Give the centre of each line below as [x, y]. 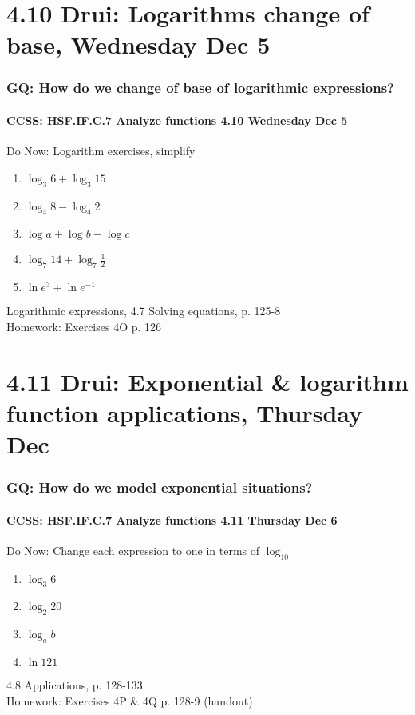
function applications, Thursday [185, 412]
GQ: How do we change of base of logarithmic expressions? [200, 88]
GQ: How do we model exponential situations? [160, 487]
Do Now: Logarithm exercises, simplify [101, 151]
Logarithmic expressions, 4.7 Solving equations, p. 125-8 [144, 311]
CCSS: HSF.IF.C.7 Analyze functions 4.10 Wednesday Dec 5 [177, 120]
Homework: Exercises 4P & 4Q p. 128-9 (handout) [130, 700]
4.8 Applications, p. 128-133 [75, 684]
